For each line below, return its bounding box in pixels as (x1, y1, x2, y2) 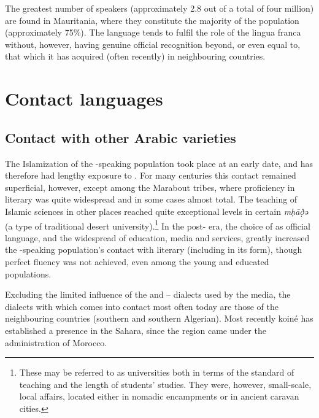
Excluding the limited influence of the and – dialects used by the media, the (5, 288, 291, 301)
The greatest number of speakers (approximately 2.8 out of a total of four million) (5, 2, 314, 14)
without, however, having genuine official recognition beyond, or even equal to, (5, 37, 301, 50)
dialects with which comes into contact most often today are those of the (5, 300, 279, 312)
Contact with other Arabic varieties (5, 128, 236, 147)
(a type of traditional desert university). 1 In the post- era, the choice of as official (5, 217, 310, 232)
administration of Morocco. (5, 336, 107, 349)
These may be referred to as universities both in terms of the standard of (19, 366, 294, 379)
